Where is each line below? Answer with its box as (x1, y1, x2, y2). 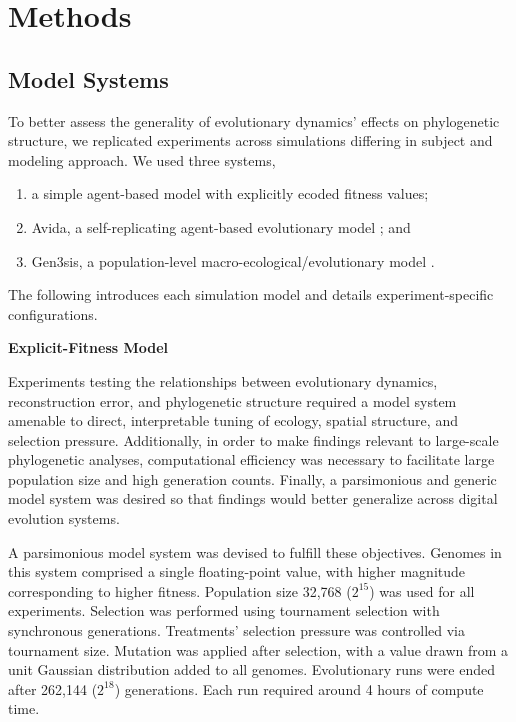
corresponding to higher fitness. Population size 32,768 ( (8, 580, 352, 601)
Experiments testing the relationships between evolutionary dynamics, (8, 370, 438, 391)
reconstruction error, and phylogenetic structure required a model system (8, 390, 457, 411)
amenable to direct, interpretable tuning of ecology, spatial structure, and (8, 410, 458, 431)
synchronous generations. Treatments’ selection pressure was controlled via (8, 620, 465, 641)
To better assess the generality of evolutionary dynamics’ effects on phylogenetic (8, 110, 500, 131)
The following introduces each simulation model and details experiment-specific (8, 284, 494, 305)
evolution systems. (8, 508, 120, 529)
